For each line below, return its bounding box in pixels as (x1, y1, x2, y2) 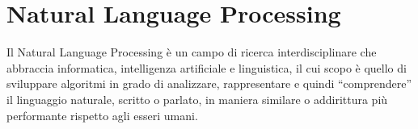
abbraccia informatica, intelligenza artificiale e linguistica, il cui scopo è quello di (6, 59, 407, 76)
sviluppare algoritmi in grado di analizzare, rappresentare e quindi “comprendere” (6, 75, 412, 92)
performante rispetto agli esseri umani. (6, 106, 198, 123)
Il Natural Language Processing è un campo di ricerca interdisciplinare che (6, 44, 377, 60)
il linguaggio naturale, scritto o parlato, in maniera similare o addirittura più (6, 90, 388, 107)
